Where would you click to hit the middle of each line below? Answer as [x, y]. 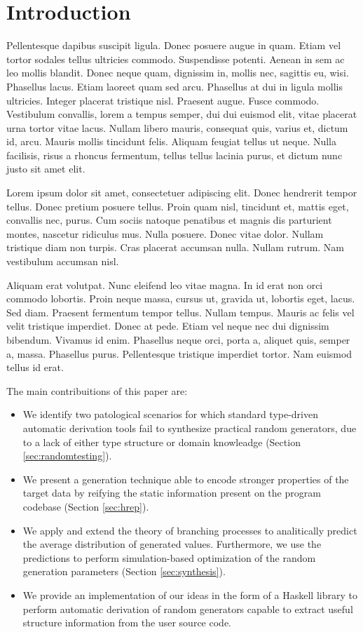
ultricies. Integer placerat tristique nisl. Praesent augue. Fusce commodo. [163, 100]
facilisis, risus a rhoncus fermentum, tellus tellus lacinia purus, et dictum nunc [174, 155]
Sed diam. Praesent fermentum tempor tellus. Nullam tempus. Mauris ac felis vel [180, 312]
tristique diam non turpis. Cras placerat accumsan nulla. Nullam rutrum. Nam [176, 247]
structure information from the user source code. [127, 623]
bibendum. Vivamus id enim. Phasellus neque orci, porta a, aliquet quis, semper [178, 339]
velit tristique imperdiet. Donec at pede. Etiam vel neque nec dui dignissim [168, 326]
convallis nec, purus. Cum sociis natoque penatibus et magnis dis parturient [169, 220]
